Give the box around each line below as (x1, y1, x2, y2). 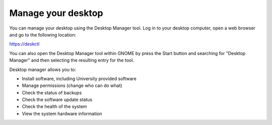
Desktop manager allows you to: (9, 66, 77, 72)
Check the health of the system (22, 103, 88, 109)
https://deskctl (9, 41, 40, 47)
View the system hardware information (22, 110, 103, 116)
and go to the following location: (9, 31, 77, 37)
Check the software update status (22, 96, 93, 102)
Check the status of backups (22, 89, 82, 95)
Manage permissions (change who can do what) (22, 82, 122, 88)
